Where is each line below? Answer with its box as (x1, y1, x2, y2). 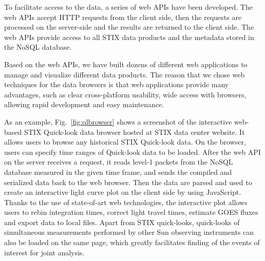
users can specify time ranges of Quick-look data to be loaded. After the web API (4, 146, 261, 157)
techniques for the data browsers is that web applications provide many (4, 79, 229, 90)
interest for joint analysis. (4, 247, 85, 257)
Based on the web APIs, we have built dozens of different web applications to (4, 58, 248, 69)
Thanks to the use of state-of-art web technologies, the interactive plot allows (4, 196, 248, 207)
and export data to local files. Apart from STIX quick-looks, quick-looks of (4, 216, 240, 227)
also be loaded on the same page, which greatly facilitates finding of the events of (4, 237, 260, 248)
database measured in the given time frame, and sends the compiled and (4, 166, 232, 177)
